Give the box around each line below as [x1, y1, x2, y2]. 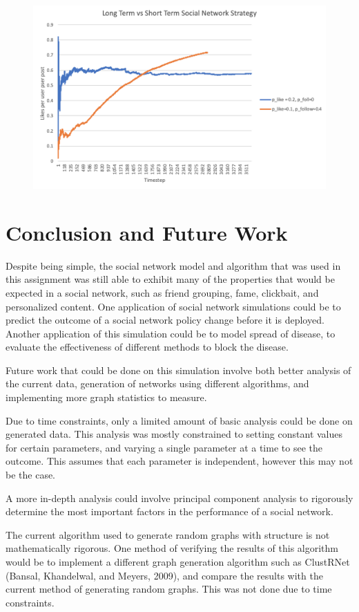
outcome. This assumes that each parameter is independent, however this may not [6, 454, 353, 468]
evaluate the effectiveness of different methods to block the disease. [6, 340, 289, 354]
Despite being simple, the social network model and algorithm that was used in [6, 258, 341, 272]
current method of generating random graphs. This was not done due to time [6, 582, 332, 596]
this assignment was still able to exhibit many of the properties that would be [6, 272, 335, 286]
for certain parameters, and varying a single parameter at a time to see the [6, 440, 322, 454]
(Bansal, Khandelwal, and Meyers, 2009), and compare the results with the [6, 568, 323, 582]
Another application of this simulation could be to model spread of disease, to [6, 326, 336, 340]
